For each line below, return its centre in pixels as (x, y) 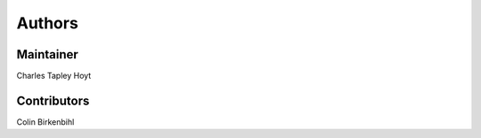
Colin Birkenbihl (45, 122)
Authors (48, 23)
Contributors (53, 100)
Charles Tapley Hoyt (54, 76)
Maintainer (48, 54)
